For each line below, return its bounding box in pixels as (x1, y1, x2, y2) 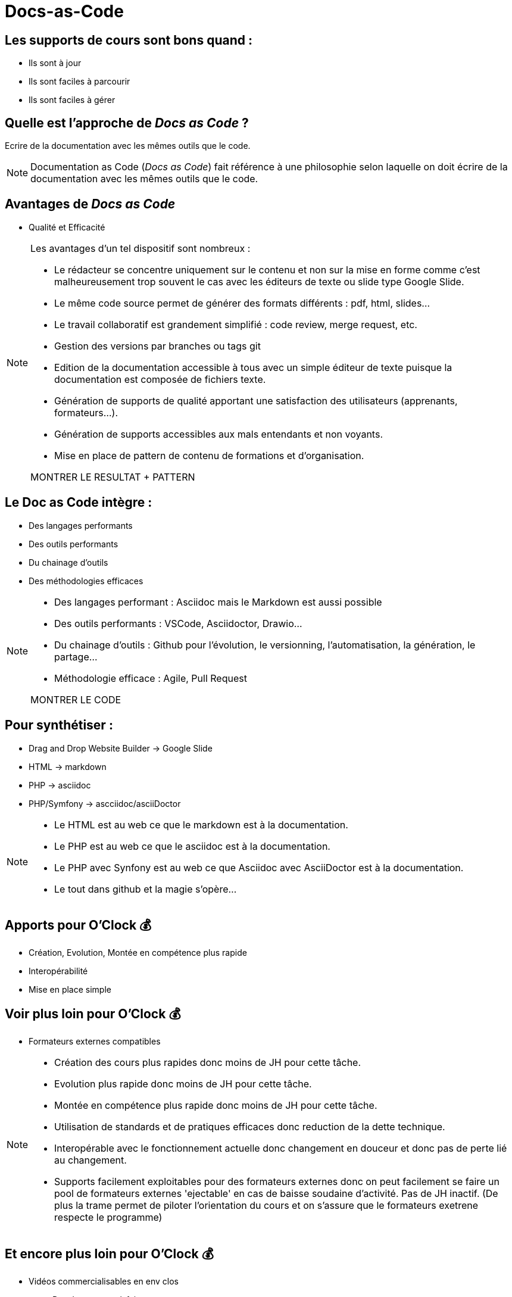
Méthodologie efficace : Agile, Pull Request (54, 672, 247, 684)
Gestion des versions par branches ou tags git (54, 339, 261, 352)
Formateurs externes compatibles (29, 1036, 161, 1047)
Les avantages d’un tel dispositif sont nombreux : (30, 242, 251, 254)
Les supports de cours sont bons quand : (5, 32, 252, 48)
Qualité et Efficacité (29, 222, 105, 232)
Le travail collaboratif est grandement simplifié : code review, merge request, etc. (54, 318, 417, 331)
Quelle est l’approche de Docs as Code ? (5, 115, 249, 130)
